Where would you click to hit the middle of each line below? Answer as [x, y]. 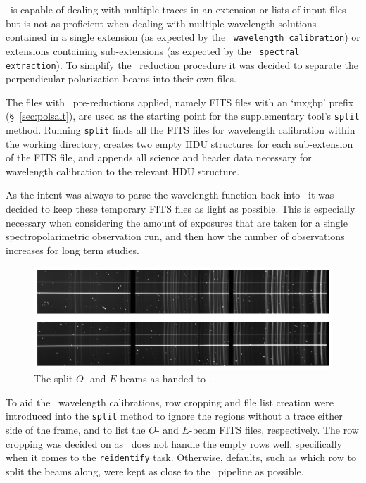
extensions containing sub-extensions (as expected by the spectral [153, 50]
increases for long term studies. [72, 250]
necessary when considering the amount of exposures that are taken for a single [177, 222]
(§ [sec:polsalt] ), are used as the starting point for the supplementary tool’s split [183, 116]
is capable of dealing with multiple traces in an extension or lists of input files [178, 9]
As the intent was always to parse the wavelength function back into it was [170, 195]
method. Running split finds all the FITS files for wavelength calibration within [181, 130]
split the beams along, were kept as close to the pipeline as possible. [155, 471]
